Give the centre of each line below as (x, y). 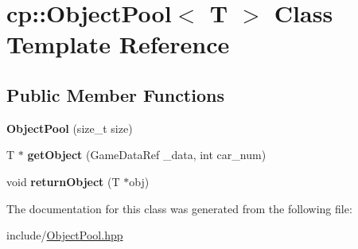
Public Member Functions (115, 94)
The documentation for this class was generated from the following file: (179, 208)
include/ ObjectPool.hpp (65, 235)
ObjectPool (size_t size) (70, 128)
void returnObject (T (63, 181)
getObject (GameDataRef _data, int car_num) (147, 155)
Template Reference (118, 44)
